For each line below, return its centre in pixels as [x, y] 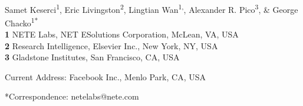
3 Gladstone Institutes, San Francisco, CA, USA [92, 57]
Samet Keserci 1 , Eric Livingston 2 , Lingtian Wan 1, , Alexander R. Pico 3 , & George [151, 8]
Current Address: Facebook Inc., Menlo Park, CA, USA [105, 76]
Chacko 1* [22, 22]
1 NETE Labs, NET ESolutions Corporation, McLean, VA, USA [122, 34]
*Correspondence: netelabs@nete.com [72, 96]
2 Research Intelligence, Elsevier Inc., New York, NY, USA [111, 45]
